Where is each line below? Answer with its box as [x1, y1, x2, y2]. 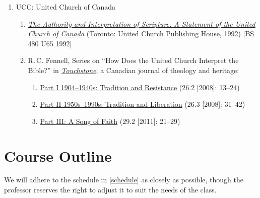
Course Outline [4, 145, 112, 166]
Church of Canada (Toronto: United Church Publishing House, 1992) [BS [28, 28, 254, 39]
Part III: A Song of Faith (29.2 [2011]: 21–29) [40, 115, 180, 126]
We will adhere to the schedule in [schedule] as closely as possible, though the [4, 174, 244, 185]
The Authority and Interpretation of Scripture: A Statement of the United [28, 18, 255, 29]
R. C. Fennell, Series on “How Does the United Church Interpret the [28, 55, 239, 65]
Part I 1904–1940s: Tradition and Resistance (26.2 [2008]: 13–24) [40, 82, 240, 92]
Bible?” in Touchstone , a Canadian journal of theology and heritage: [28, 64, 239, 75]
